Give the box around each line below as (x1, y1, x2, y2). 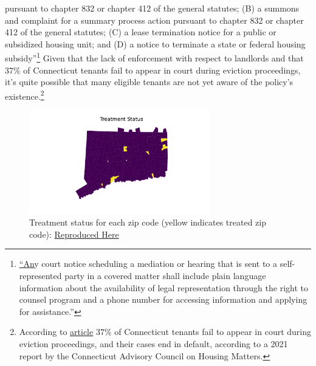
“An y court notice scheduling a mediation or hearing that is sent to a (19, 257, 278, 270)
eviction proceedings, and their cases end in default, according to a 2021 (19, 337, 288, 350)
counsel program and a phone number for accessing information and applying (19, 293, 307, 306)
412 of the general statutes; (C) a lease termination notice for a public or (5, 26, 276, 38)
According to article (19, 325, 94, 338)
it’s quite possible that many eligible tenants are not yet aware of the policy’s (5, 75, 294, 88)
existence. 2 (5, 88, 44, 102)
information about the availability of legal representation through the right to (19, 281, 308, 294)
